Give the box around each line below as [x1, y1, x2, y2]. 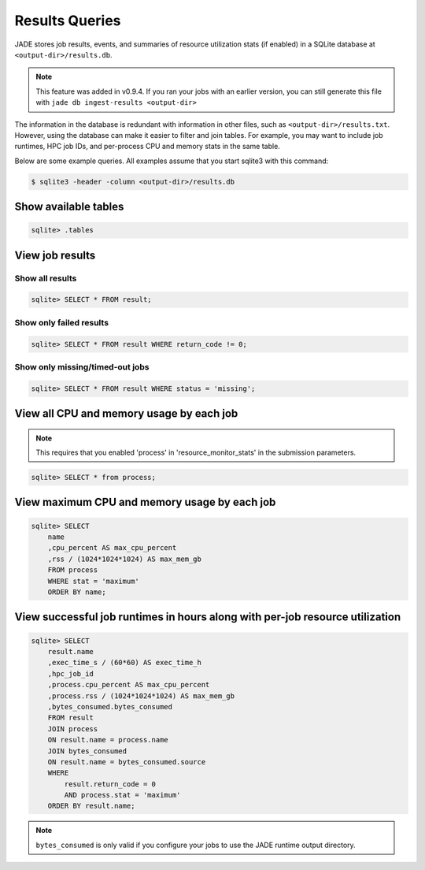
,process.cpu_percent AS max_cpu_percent [47, 680, 210, 690]
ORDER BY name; [47, 588, 106, 597]
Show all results [14, 273, 77, 284]
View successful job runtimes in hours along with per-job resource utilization [14, 611, 401, 624]
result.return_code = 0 [64, 779, 157, 788]
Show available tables [14, 200, 124, 214]
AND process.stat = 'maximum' [64, 790, 181, 800]
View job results [14, 248, 96, 262]
